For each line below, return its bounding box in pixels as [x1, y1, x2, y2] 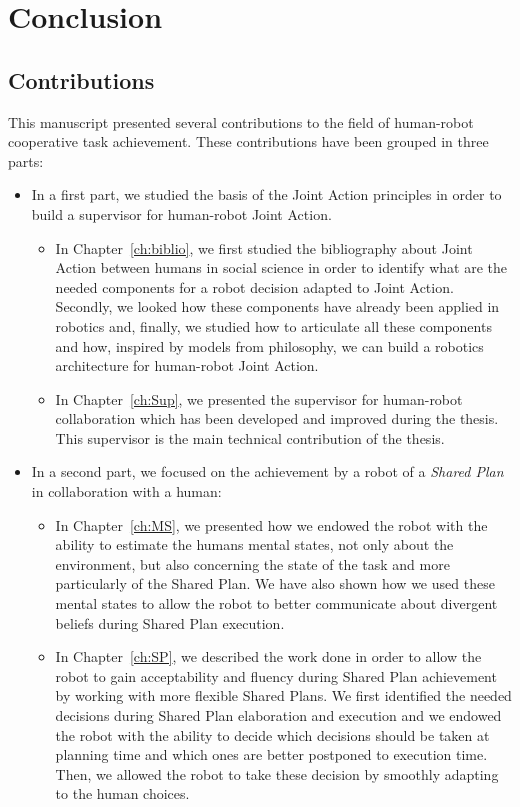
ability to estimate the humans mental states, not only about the [55, 534, 454, 555]
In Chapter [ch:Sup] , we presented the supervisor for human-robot [55, 388, 463, 409]
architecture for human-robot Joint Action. [55, 355, 319, 376]
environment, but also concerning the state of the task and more [55, 553, 450, 574]
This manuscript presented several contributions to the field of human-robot [8, 111, 474, 132]
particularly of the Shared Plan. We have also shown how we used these [55, 573, 495, 594]
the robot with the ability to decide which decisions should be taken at [55, 724, 490, 745]
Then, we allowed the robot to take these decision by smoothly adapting [55, 763, 499, 784]
